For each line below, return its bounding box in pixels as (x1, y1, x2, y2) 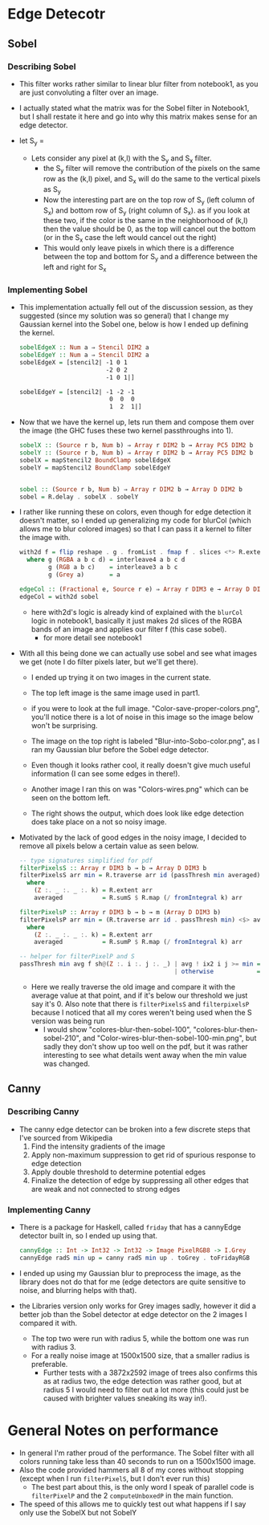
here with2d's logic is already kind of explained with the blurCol (31, 607, 243, 616)
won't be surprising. (31, 720, 98, 730)
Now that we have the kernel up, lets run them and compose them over (18, 417, 255, 427)
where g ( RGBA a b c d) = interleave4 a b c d (26, 555, 185, 564)
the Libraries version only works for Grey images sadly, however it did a (18, 1301, 256, 1311)
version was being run (31, 1016, 105, 1026)
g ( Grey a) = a (48, 571, 121, 579)
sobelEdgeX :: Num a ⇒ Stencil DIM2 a (18, 344, 149, 352)
